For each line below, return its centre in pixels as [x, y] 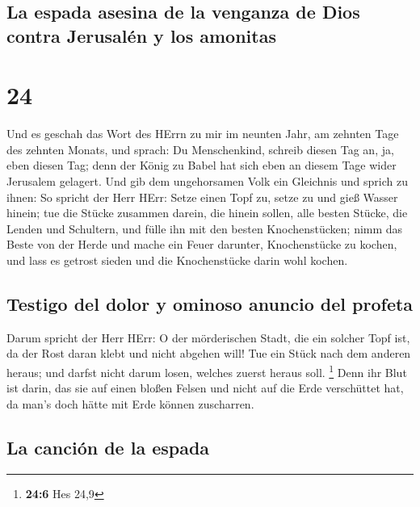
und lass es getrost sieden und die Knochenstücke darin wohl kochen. [177, 260]
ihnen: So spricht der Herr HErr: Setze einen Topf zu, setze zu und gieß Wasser [202, 197]
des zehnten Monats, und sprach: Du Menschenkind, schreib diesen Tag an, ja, [200, 149]
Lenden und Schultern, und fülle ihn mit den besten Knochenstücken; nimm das [205, 228]
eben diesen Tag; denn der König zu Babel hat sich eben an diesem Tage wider [202, 165]
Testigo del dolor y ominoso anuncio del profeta [210, 304]
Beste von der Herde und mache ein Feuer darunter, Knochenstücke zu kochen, [202, 244]
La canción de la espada [108, 447]
